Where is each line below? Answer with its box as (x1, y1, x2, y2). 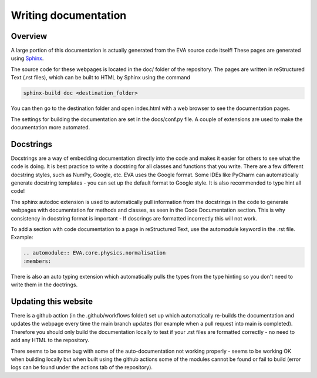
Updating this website (11, 296, 93, 306)
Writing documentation (11, 9, 127, 22)
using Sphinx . (11, 55, 44, 62)
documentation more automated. (11, 123, 90, 131)
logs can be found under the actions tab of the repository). (11, 364, 153, 371)
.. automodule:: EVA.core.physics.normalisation (23, 250, 166, 256)
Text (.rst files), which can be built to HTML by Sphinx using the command (11, 74, 191, 81)
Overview (11, 31, 48, 41)
